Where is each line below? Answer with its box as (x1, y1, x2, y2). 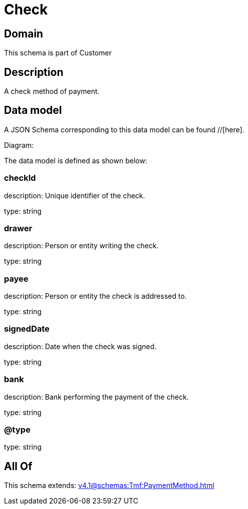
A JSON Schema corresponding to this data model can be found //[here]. (4, 125, 244, 134)
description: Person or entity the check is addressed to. (4, 292, 187, 301)
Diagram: (4, 140, 34, 149)
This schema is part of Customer (4, 48, 112, 57)
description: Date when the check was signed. (4, 342, 156, 351)
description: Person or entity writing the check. (4, 241, 159, 250)
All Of (4, 460, 32, 473)
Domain (4, 27, 43, 40)
